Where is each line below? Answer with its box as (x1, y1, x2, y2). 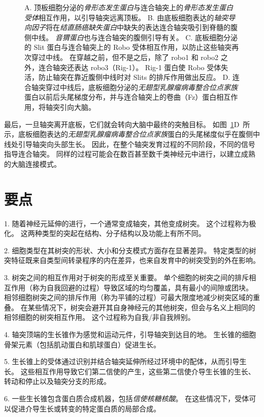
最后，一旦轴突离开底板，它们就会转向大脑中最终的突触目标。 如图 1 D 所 (4, 118, 250, 129)
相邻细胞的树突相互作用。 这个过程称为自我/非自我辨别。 (4, 312, 195, 322)
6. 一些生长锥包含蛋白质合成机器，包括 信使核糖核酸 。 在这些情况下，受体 (4, 393, 249, 403)
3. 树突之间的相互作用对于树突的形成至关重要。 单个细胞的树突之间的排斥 (4, 272, 249, 282)
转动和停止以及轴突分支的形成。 (4, 376, 111, 386)
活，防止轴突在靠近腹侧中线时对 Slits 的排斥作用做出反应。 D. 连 (24, 72, 240, 82)
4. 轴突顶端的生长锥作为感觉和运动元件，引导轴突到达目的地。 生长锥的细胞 (4, 329, 256, 339)
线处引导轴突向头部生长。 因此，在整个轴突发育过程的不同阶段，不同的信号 (4, 138, 255, 149)
